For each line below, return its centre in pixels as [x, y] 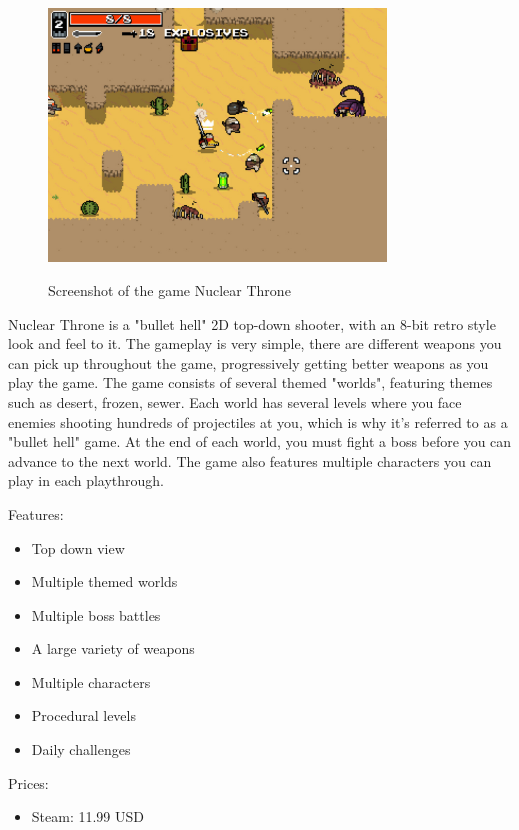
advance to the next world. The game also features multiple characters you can [250, 460]
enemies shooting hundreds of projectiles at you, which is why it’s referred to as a [258, 421]
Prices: [28, 782]
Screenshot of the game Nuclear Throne [169, 289]
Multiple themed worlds [104, 581]
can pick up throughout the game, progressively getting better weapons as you [248, 362]
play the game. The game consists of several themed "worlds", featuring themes [250, 382]
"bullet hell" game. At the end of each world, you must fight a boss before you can [260, 441]
